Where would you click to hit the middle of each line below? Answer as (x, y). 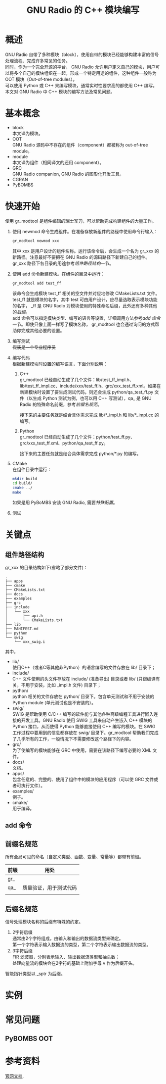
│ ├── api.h (24, 616)
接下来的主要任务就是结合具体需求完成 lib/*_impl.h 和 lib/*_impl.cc (86, 415)
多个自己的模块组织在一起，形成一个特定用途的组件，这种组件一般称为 (85, 73)
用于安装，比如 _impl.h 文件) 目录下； (63, 685)
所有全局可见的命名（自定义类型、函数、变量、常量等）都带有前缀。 (74, 857)
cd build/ (22, 483)
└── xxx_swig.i (30, 642)
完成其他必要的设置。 (43, 330)
